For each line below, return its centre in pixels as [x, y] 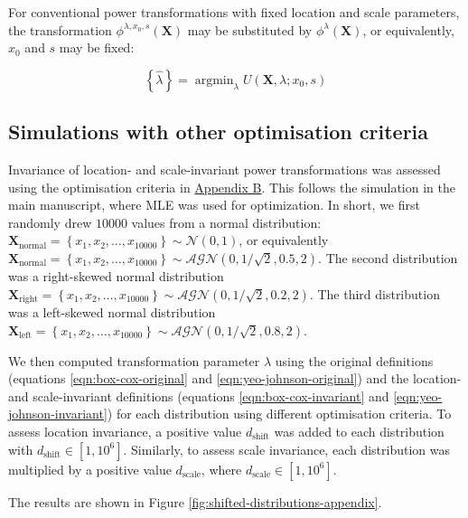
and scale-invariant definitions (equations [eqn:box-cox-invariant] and [199, 396]
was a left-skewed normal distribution [112, 312]
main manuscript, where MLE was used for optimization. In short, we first [214, 205]
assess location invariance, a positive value [125, 431]
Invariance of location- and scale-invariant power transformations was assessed [225, 169]
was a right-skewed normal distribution [116, 275]
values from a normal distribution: [226, 222]
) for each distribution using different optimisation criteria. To [279, 414]
